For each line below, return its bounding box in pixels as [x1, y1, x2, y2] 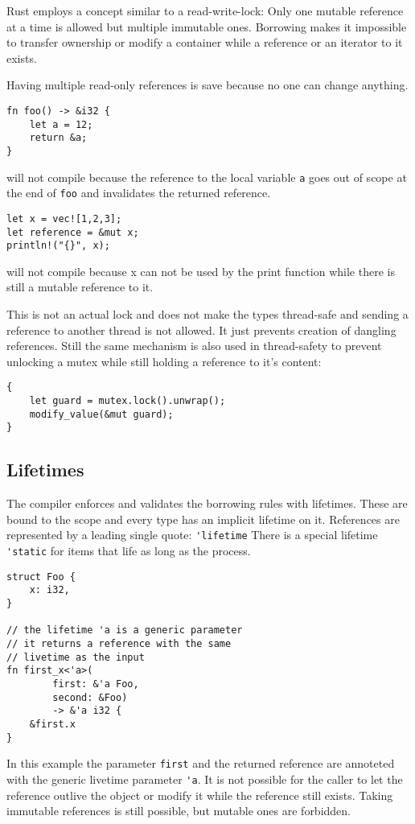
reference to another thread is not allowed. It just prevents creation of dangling [6, 321, 397, 338]
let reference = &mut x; [6, 226, 139, 238]
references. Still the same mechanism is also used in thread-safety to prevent [6, 337, 382, 354]
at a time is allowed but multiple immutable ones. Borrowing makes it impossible [6, 18, 407, 35]
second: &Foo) [52, 691, 128, 703]
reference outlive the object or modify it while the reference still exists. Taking [6, 786, 393, 803]
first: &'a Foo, [52, 678, 139, 690]
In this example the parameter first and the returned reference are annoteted [6, 755, 395, 772]
